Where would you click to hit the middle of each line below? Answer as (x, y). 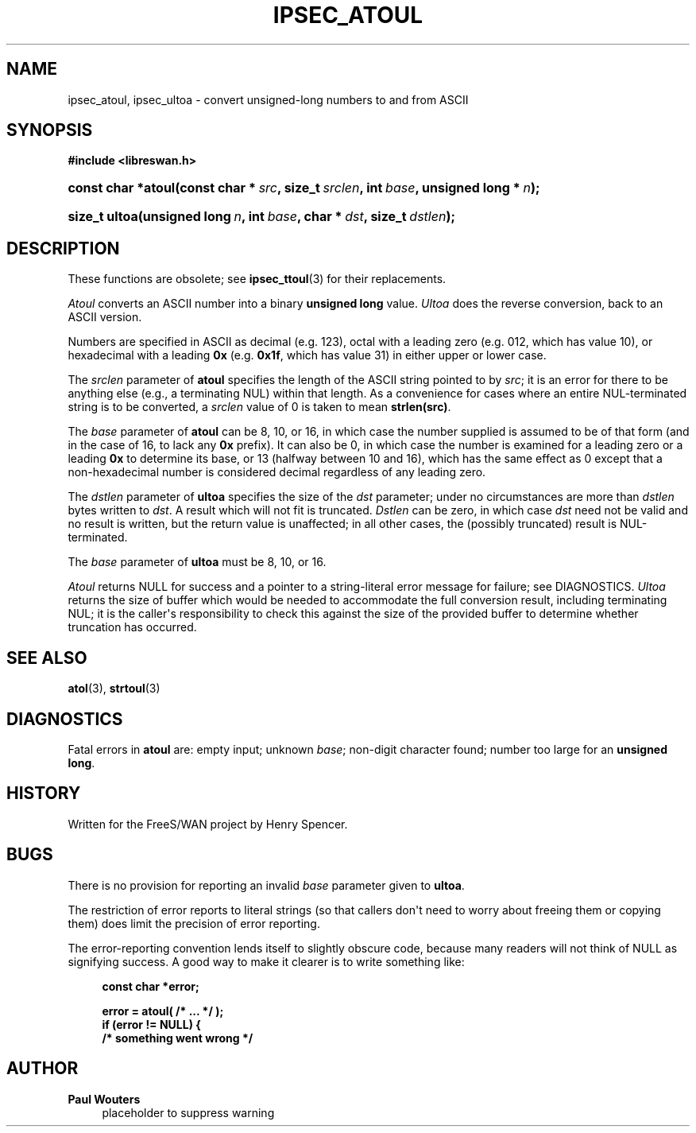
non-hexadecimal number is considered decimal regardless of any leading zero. (277, 472)
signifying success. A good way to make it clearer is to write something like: (266, 961)
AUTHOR (43, 1069)
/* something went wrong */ (178, 1038)
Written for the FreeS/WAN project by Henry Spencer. (208, 824)
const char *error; (151, 986)
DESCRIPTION (63, 248)
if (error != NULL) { (151, 1024)
